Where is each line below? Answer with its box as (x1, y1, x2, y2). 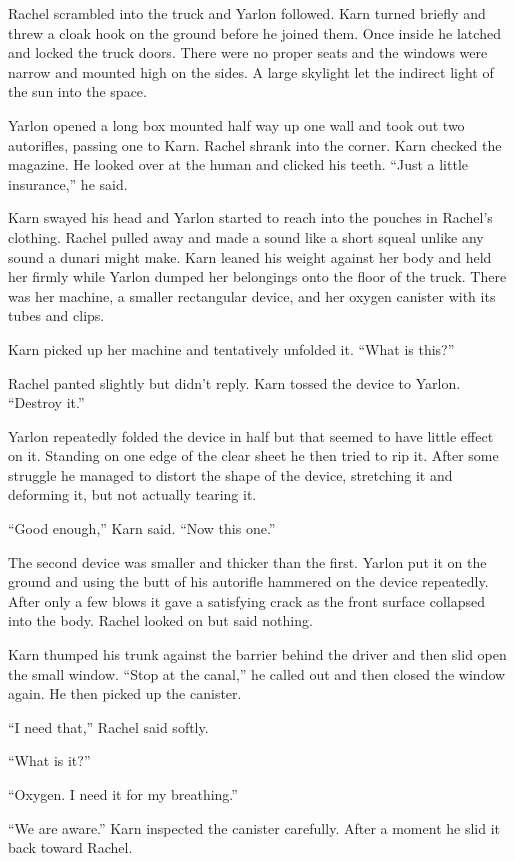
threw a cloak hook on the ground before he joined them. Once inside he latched (8, 22, 501, 43)
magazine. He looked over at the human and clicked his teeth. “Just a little (8, 154, 469, 175)
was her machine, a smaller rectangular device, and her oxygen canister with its (8, 285, 496, 306)
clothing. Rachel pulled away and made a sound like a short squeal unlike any (8, 226, 484, 247)
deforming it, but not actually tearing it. (8, 484, 257, 505)
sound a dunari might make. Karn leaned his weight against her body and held (8, 246, 492, 267)
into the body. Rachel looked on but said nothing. (8, 610, 313, 631)
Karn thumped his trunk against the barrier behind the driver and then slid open (8, 644, 507, 665)
